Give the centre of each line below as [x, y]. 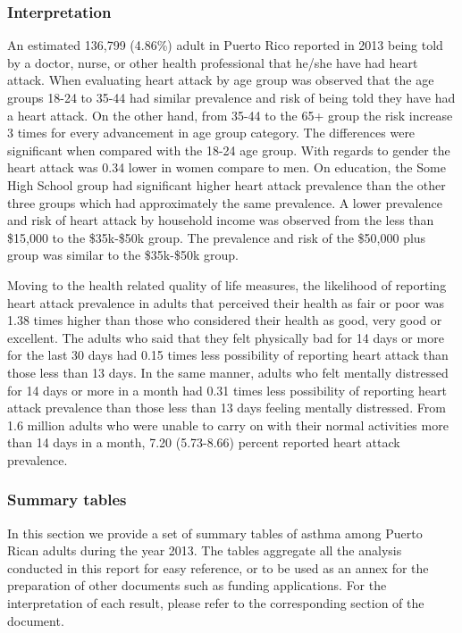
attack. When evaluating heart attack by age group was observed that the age [221, 80]
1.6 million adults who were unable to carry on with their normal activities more [228, 425]
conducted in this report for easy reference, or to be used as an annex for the [218, 567]
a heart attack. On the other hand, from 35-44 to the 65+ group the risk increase [230, 115]
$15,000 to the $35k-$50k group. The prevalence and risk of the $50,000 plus [217, 237]
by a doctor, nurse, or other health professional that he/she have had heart [213, 62]
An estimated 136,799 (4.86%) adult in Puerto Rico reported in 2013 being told [225, 45]
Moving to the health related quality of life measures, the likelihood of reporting [227, 284]
